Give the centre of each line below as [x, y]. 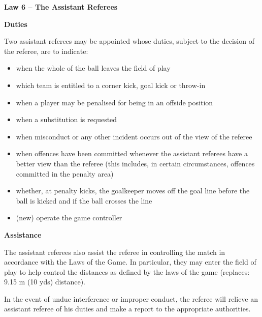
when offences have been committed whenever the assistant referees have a [132, 153]
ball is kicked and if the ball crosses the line [84, 200]
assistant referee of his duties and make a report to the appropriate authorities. [127, 309]
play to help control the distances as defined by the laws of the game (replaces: [127, 271]
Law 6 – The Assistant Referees [61, 7]
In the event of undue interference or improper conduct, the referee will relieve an [131, 298]
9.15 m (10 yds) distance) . [45, 282]
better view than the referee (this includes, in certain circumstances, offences [135, 163]
